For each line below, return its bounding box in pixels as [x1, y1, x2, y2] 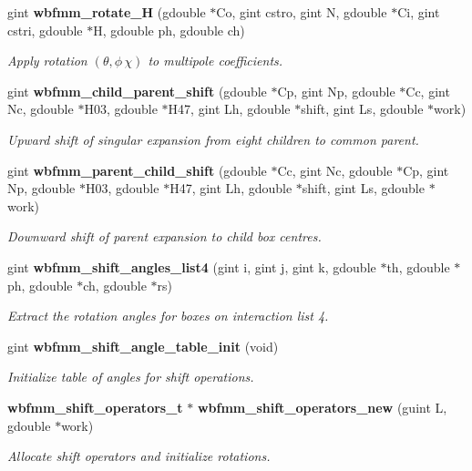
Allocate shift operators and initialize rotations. [7, 446, 271, 466]
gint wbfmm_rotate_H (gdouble [7, 3, 206, 21]
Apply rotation [7, 51, 87, 70]
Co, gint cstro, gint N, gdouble [216, 3, 387, 21]
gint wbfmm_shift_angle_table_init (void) [7, 336, 279, 355]
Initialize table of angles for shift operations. [7, 367, 254, 386]
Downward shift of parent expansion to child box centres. [7, 227, 322, 246]
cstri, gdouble [7, 20, 83, 39]
